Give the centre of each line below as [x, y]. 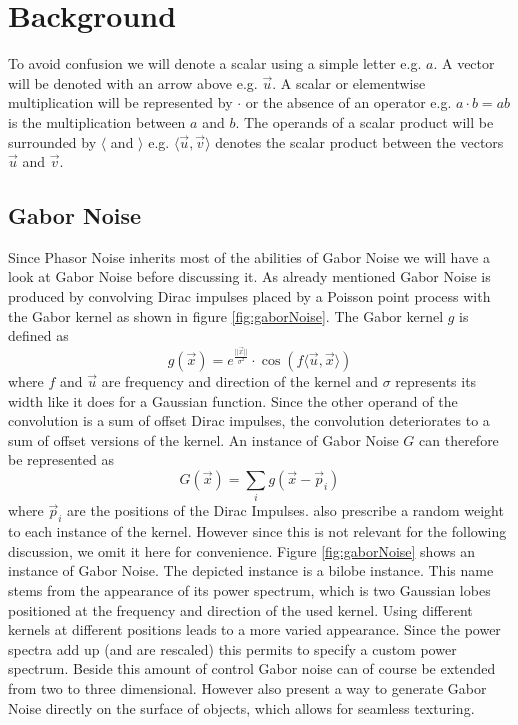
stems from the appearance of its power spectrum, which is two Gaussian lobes [249, 589]
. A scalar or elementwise [349, 82]
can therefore [459, 439]
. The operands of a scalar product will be [364, 121]
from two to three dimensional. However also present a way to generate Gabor [247, 687]
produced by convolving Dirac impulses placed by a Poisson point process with [249, 296]
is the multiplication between [97, 121]
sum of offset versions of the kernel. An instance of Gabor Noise [203, 439]
